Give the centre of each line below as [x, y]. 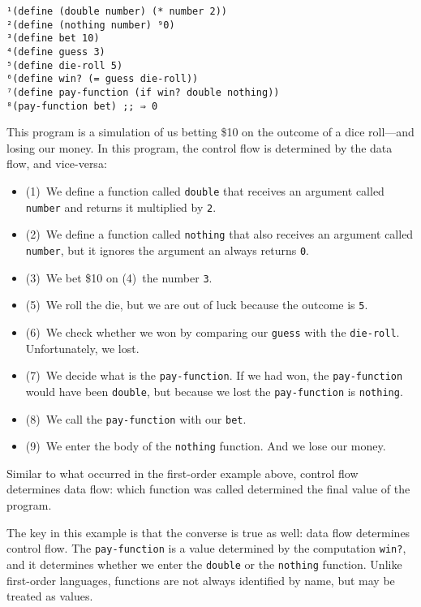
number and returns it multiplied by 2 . [121, 207]
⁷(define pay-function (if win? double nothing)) [143, 92]
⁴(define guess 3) [56, 52]
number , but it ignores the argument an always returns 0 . [167, 250]
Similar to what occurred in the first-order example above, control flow [183, 473]
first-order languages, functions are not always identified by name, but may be [201, 580]
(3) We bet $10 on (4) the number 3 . [119, 277]
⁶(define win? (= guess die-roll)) [103, 79]
